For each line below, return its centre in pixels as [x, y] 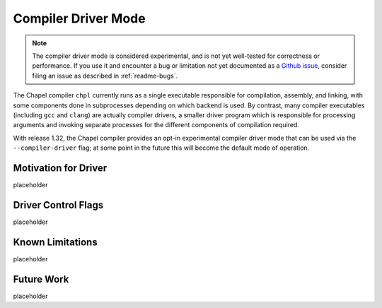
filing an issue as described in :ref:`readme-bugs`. [105, 76]
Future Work [41, 279]
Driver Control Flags [58, 205]
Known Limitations [56, 242]
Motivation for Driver [60, 168]
